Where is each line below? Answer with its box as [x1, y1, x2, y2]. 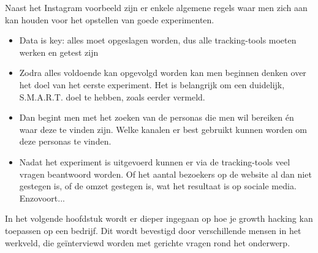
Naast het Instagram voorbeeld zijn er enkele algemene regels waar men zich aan [5, 1, 308, 13]
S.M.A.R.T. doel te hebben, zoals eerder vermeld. [19, 90, 205, 103]
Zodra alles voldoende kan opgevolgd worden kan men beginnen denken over [19, 66, 306, 79]
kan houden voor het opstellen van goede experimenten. [5, 13, 214, 26]
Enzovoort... [19, 191, 65, 204]
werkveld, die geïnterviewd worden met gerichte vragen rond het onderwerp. [5, 236, 290, 249]
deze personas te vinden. [19, 135, 112, 148]
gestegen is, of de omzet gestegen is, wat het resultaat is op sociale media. [19, 179, 297, 192]
